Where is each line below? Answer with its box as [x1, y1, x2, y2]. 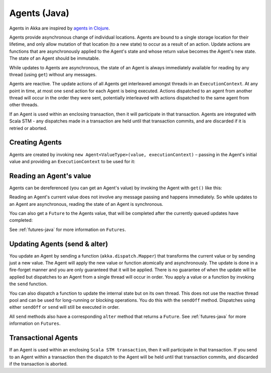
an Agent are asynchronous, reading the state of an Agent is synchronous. [9, 201, 164, 207]
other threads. [9, 102, 39, 108]
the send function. [9, 281, 48, 287]
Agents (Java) [9, 8, 70, 19]
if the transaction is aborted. [9, 360, 68, 366]
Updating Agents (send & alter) [9, 239, 108, 248]
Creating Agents [9, 138, 62, 147]
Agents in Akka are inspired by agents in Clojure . [9, 25, 110, 31]
